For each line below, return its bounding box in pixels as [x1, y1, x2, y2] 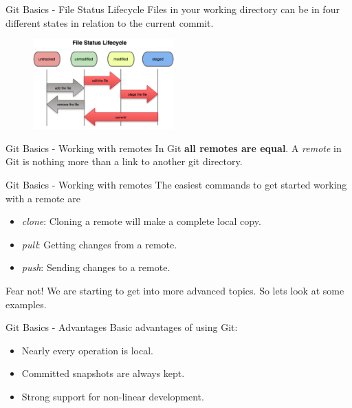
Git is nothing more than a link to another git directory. [5, 154, 243, 169]
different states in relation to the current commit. [5, 15, 214, 30]
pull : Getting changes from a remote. [21, 237, 177, 251]
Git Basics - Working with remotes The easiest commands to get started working [5, 177, 347, 191]
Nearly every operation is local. [21, 343, 153, 357]
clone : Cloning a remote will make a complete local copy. [21, 214, 261, 228]
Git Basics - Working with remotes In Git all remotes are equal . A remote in [5, 140, 342, 155]
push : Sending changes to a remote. [21, 260, 170, 275]
